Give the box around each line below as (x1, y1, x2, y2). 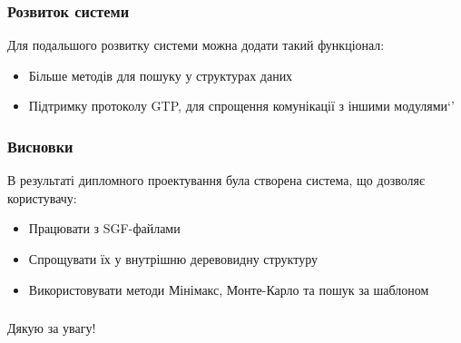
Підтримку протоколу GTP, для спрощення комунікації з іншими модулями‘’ (28, 96, 455, 115)
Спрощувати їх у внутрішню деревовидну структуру (28, 250, 318, 268)
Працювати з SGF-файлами (28, 219, 181, 238)
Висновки (7, 134, 74, 157)
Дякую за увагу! (7, 318, 96, 338)
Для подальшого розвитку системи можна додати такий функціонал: (7, 35, 385, 54)
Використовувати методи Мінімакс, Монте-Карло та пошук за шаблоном (28, 279, 429, 299)
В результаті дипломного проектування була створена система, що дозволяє (7, 171, 425, 190)
